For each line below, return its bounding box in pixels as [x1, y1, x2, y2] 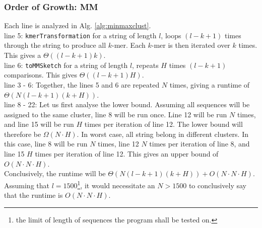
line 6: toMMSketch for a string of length [4, 59, 128, 70]
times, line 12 [98, 138, 139, 149]
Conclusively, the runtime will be [4, 168, 106, 179]
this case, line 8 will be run [4, 138, 88, 149]
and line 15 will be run [4, 119, 74, 129]
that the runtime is [4, 190, 63, 200]
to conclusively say [188, 180, 246, 190]
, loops [161, 30, 181, 40]
